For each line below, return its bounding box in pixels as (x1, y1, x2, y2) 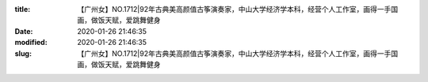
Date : (14, 26, 33, 35)
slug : (14, 48, 32, 58)
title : (14, 5, 31, 13)
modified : (14, 38, 48, 47)
